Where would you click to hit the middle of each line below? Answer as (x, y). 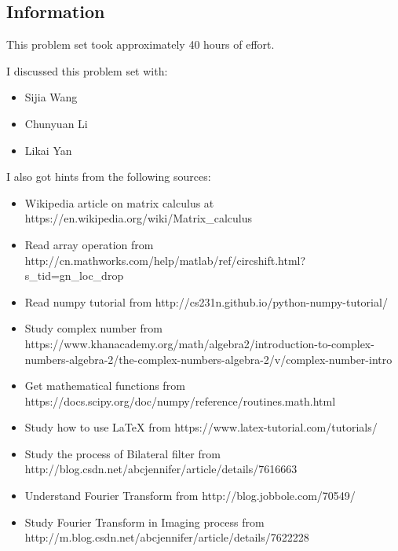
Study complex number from (93, 328)
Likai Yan (48, 150)
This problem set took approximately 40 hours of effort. (141, 44)
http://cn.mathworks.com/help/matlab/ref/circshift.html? (165, 260)
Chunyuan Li (56, 123)
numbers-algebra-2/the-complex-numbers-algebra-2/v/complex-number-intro (208, 359)
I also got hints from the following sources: (109, 176)
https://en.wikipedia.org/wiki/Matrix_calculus (139, 218)
